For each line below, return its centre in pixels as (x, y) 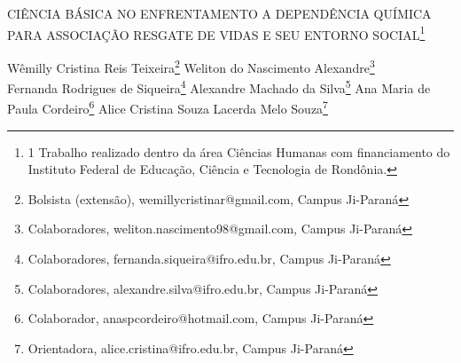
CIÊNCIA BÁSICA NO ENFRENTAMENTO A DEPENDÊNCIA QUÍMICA (219, 13)
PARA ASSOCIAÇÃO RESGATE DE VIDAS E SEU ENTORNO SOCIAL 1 (216, 33)
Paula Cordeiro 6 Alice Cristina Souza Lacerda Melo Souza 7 (168, 107)
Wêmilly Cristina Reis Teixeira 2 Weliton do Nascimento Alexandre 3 (191, 66)
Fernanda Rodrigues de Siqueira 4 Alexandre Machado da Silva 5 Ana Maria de (219, 87)
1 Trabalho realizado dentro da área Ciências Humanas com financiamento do (239, 151)
